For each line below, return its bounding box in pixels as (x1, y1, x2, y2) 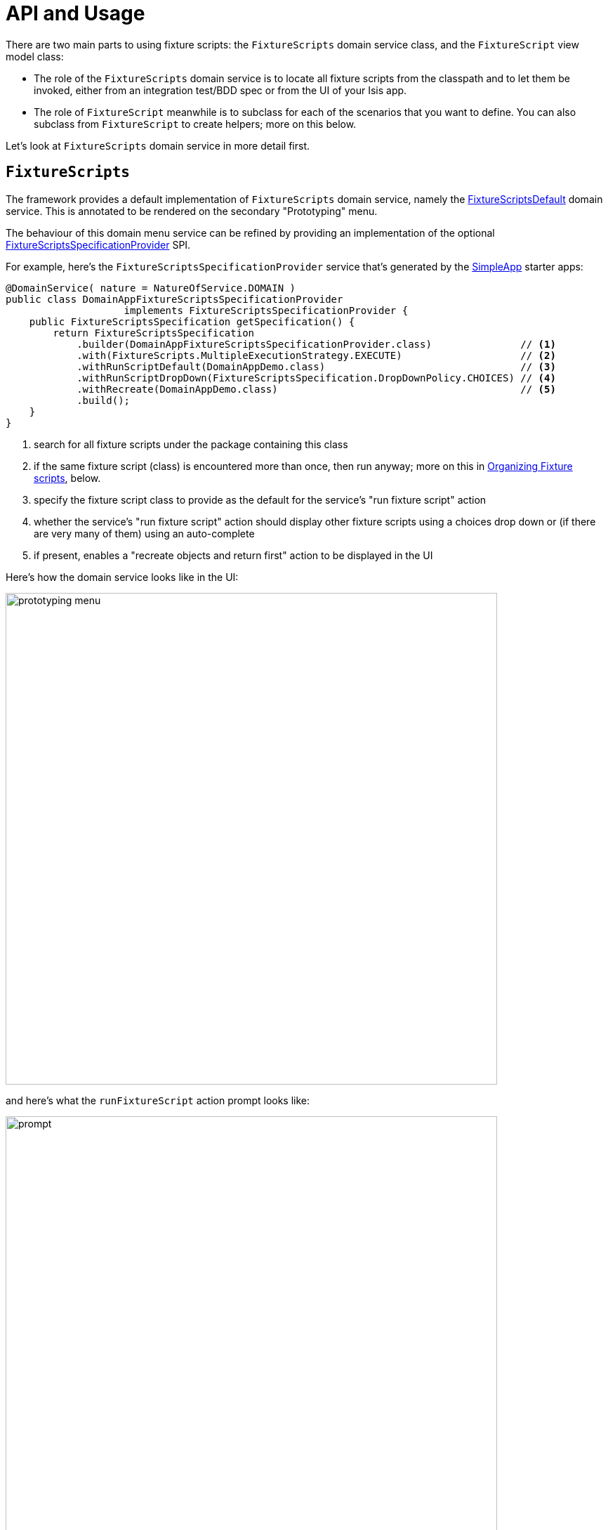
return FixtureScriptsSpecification (53, 327, 255, 339)
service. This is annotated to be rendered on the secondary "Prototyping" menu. (6, 204, 378, 217)
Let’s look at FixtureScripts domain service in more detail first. (6, 139, 310, 152)
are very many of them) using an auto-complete (34, 527, 255, 540)
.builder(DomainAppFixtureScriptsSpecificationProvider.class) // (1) (77, 338, 556, 350)
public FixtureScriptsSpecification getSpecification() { (29, 315, 355, 327)
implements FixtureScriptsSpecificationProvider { (124, 304, 409, 316)
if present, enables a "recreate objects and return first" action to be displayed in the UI (34, 549, 433, 561)
